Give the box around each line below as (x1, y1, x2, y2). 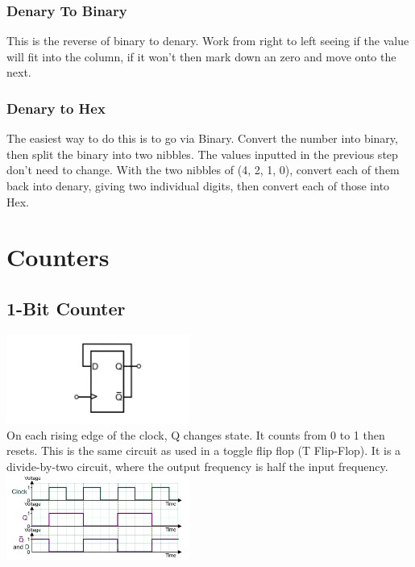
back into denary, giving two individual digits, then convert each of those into (6, 177, 390, 194)
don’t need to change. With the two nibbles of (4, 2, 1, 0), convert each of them (6, 161, 400, 178)
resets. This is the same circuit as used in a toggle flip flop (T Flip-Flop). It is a (6, 442, 401, 459)
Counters (6, 240, 110, 273)
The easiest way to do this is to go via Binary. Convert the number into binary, (6, 130, 398, 147)
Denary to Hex (6, 98, 106, 118)
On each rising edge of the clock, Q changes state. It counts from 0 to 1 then (6, 426, 385, 443)
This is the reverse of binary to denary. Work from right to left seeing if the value (6, 32, 409, 49)
